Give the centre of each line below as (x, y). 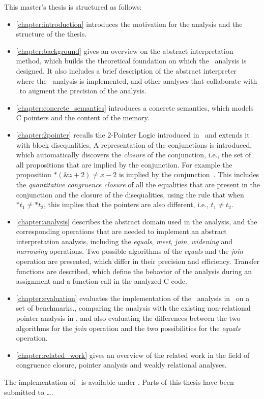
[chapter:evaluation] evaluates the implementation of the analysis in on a (133, 298)
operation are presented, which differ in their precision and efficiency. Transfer (138, 261)
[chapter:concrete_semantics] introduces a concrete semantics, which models (135, 107)
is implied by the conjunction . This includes (189, 174)
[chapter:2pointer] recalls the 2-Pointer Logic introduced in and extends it (133, 134)
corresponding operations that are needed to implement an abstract (121, 231)
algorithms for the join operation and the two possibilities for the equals (128, 328)
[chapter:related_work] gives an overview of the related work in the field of (133, 355)
